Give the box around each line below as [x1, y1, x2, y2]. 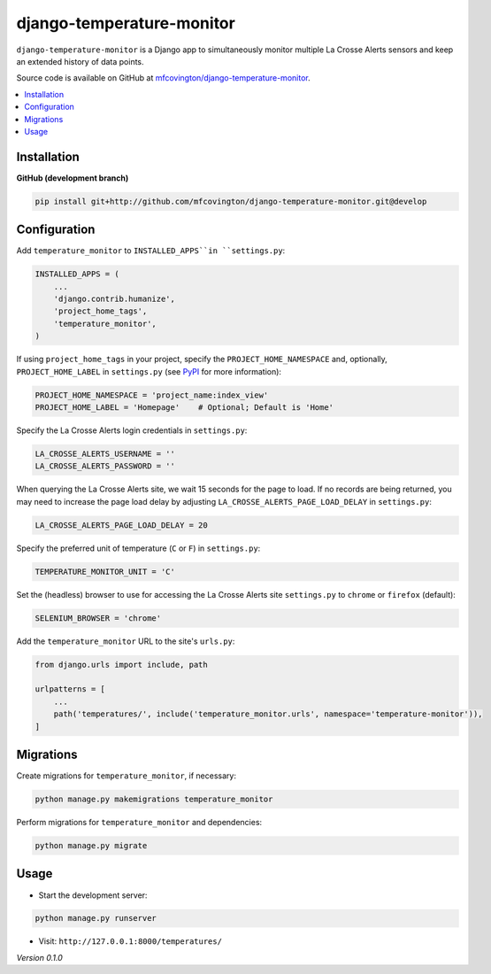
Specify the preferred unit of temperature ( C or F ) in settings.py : [16, 543, 261, 553]
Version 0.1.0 [16, 952, 64, 962]
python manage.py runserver [35, 913, 157, 924]
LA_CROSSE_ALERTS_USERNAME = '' [35, 448, 176, 459]
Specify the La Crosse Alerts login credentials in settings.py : [16, 425, 248, 436]
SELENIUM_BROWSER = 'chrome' [35, 613, 162, 623]
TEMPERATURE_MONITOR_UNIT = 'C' [35, 567, 176, 576]
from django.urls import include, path [35, 660, 208, 669]
